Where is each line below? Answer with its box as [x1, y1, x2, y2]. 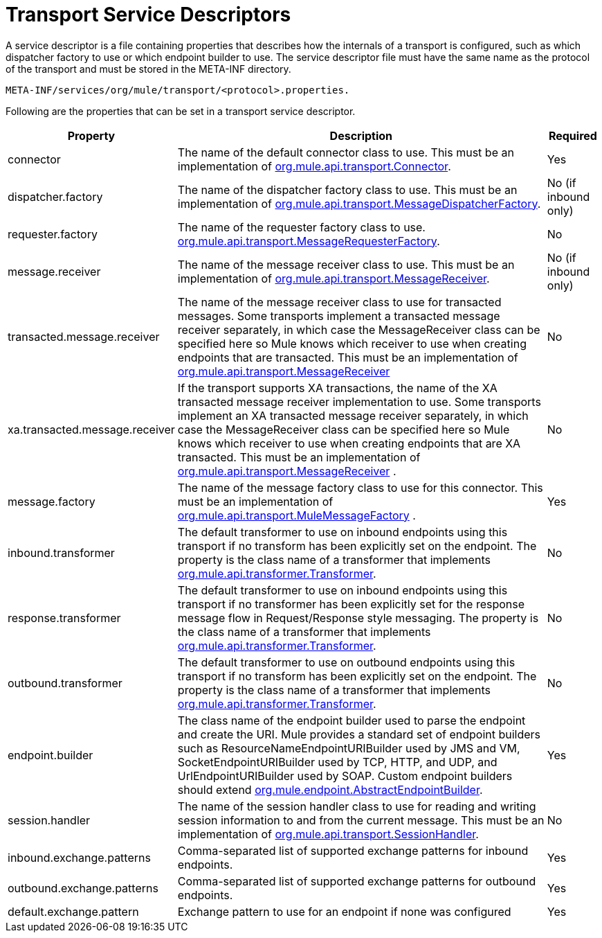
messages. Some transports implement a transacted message [177, 308, 500, 323]
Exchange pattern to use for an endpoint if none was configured [177, 904, 511, 919]
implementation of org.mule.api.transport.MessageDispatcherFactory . [177, 196, 541, 211]
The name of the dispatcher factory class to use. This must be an [177, 182, 518, 197]
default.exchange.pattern [8, 904, 139, 919]
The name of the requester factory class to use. [177, 220, 426, 234]
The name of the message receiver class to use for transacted [177, 294, 502, 309]
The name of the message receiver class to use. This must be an [177, 257, 515, 272]
